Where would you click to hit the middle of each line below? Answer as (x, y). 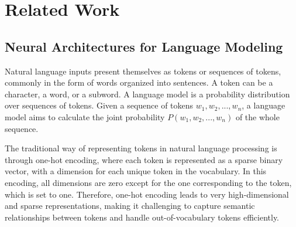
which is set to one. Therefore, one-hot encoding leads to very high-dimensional (147, 194)
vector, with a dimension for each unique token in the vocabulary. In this (136, 171)
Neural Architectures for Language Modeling (144, 46)
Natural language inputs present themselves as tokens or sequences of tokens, (143, 71)
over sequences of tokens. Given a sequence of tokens (99, 105)
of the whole (257, 116)
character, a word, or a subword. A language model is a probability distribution (147, 94)
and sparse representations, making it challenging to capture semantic (130, 206)
